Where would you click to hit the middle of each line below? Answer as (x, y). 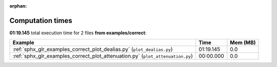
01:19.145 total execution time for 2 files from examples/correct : (78, 33)
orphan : (18, 6)
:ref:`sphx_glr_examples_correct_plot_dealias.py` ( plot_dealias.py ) (93, 50)
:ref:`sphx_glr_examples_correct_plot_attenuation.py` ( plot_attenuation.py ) (103, 56)
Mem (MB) (243, 42)
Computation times (41, 20)
